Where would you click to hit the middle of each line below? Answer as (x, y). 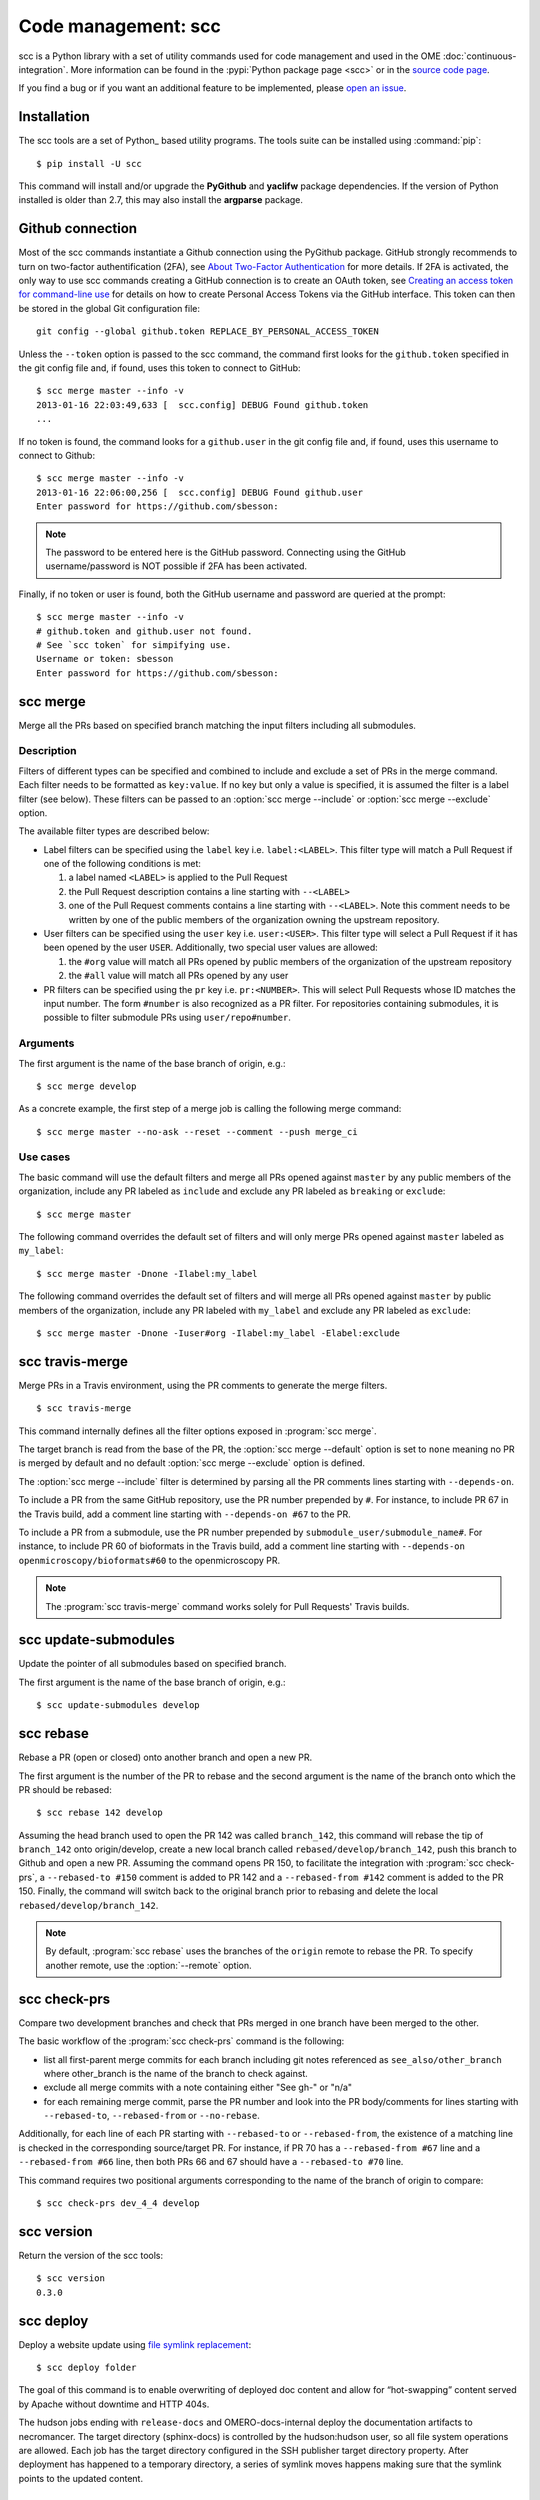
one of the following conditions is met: (122, 864)
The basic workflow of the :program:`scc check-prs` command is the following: (181, 2041)
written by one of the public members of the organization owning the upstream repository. (254, 919)
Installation (54, 116)
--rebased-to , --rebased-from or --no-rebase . (151, 2116)
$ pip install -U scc (89, 163)
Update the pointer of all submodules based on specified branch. (152, 1664)
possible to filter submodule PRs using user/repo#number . (167, 1017)
